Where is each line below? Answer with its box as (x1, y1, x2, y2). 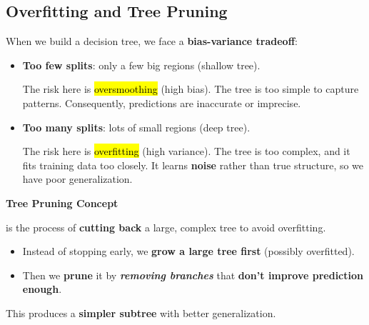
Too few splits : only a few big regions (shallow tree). (22, 57, 261, 72)
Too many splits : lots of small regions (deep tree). (22, 119, 251, 134)
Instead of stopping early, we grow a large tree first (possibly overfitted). (22, 244, 355, 259)
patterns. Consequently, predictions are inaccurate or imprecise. (22, 95, 301, 110)
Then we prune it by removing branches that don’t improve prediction (22, 267, 363, 282)
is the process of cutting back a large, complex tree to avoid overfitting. (6, 219, 326, 234)
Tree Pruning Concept (6, 195, 118, 210)
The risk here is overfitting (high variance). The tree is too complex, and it (22, 144, 350, 159)
